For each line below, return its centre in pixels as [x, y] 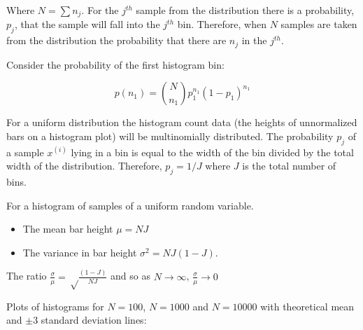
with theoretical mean [307, 306]
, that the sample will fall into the [87, 24]
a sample [25, 152]
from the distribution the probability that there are [116, 40]
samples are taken [319, 24]
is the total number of [289, 166]
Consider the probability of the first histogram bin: [115, 64]
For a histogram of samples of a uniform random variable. [130, 205]
